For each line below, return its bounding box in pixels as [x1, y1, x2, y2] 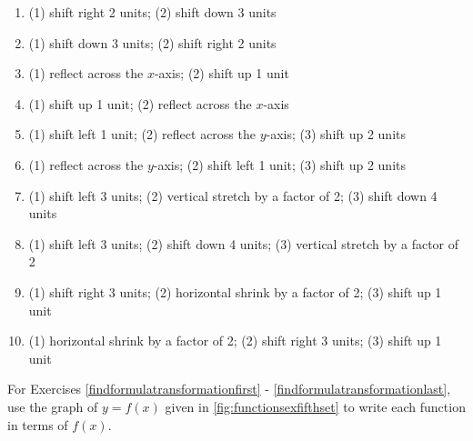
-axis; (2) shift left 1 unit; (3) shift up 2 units [153, 155, 406, 174]
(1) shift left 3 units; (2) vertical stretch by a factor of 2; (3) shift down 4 [28, 185, 438, 205]
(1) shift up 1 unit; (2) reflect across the [28, 94, 252, 113]
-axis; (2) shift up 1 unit [154, 64, 289, 83]
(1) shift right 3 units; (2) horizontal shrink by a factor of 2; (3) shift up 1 [28, 282, 442, 301]
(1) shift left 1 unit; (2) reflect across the [28, 125, 256, 144]
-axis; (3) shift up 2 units [266, 125, 406, 144]
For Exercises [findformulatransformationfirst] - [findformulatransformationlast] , [7, 379, 451, 398]
